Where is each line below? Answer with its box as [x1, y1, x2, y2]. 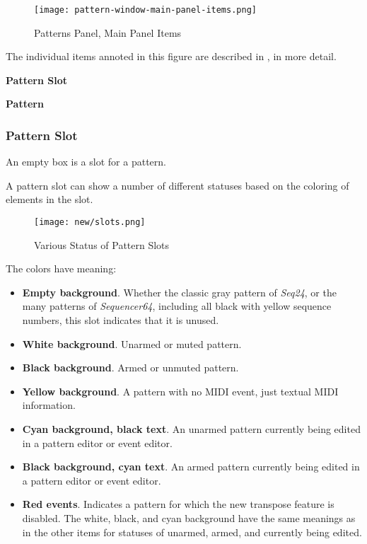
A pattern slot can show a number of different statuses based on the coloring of [6, 178, 349, 192]
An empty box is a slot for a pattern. [6, 154, 166, 169]
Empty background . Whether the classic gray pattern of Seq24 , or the [22, 284, 337, 299]
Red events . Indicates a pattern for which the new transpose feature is [22, 497, 334, 511]
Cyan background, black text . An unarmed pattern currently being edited [22, 422, 361, 436]
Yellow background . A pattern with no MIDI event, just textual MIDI [22, 383, 339, 398]
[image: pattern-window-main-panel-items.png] [34, 5, 257, 15]
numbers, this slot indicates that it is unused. [22, 313, 219, 328]
